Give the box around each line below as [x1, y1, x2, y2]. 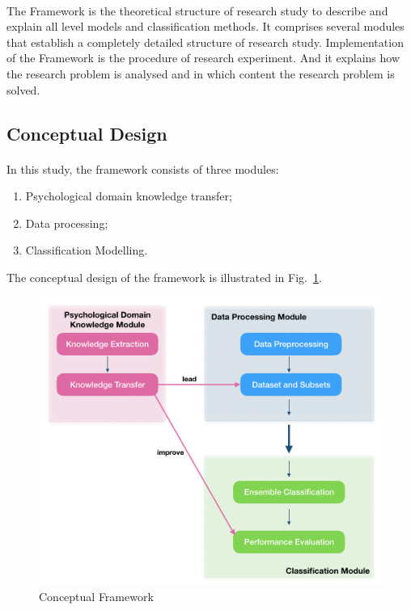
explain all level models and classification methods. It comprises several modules [6, 18, 405, 35]
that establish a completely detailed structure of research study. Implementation [6, 33, 404, 50]
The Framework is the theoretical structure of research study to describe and [6, 2, 388, 19]
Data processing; [25, 214, 108, 231]
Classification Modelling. [25, 242, 148, 259]
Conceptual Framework [39, 588, 154, 605]
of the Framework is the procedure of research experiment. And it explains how [6, 49, 400, 66]
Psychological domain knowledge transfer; [25, 187, 232, 204]
